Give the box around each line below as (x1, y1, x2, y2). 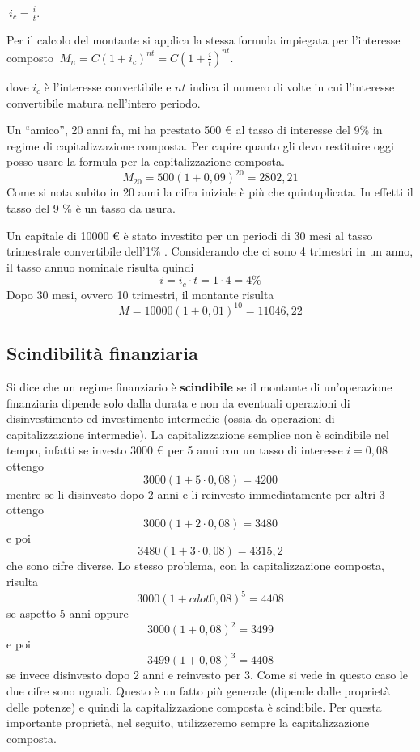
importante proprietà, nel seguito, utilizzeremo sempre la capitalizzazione (6, 714, 370, 731)
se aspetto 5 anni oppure (6, 605, 129, 622)
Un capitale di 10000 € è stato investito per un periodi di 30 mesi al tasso (6, 226, 373, 243)
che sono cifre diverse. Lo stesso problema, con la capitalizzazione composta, (6, 557, 384, 574)
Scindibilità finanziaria (6, 340, 198, 365)
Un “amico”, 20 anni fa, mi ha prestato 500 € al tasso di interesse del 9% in (6, 121, 383, 138)
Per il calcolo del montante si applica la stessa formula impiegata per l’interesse (6, 31, 401, 48)
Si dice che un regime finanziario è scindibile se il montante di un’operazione (6, 378, 392, 395)
